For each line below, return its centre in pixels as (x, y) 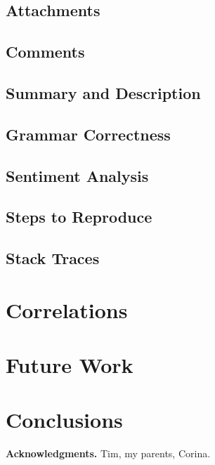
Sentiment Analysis (77, 175)
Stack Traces (53, 258)
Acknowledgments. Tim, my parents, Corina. (108, 453)
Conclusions (64, 420)
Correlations (67, 309)
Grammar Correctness (88, 134)
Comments (45, 52)
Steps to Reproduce (79, 217)
